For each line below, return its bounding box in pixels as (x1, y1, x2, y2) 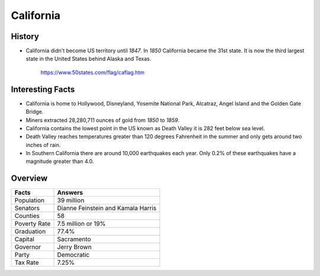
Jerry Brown (57, 243, 92, 251)
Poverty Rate (14, 220, 51, 228)
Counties (14, 212, 40, 220)
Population (14, 196, 44, 204)
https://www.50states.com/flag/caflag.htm (40, 69, 145, 76)
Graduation (14, 227, 46, 236)
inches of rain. (25, 141, 61, 148)
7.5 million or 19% (57, 220, 106, 228)
